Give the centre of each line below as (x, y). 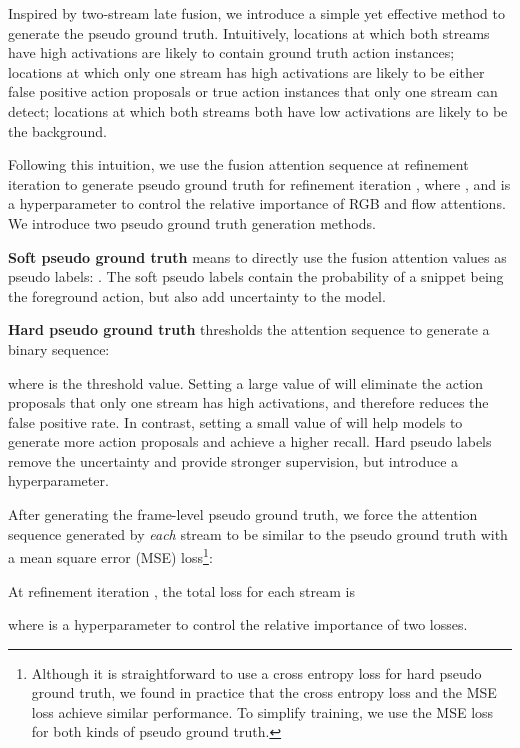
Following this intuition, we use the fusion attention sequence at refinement (238, 164)
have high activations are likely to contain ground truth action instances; (231, 52)
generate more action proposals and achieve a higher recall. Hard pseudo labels (250, 441)
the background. (57, 130)
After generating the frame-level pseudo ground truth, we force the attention (243, 514)
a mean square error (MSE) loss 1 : (110, 555)
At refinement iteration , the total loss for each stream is (181, 590)
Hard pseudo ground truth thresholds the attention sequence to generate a (249, 329)
